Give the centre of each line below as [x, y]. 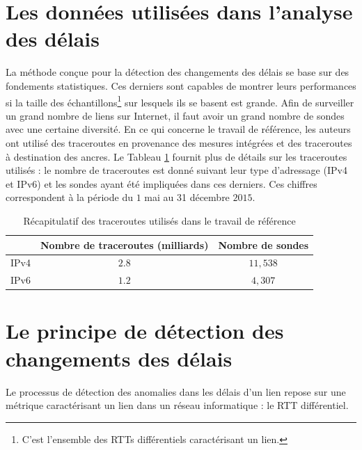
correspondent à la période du [69, 197]
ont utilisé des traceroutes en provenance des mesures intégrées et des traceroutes [179, 142]
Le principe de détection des [145, 331]
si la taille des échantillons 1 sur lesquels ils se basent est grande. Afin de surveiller [180, 101]
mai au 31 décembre [187, 197]
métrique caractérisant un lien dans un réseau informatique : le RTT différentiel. [177, 405]
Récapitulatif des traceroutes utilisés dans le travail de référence [159, 220]
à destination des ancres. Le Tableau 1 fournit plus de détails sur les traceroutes [176, 156]
